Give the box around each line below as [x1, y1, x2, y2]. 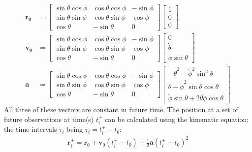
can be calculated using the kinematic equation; [105, 114, 249, 124]
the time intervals [4, 124, 57, 134]
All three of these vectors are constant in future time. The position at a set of [4, 104, 238, 115]
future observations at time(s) [4, 114, 94, 124]
